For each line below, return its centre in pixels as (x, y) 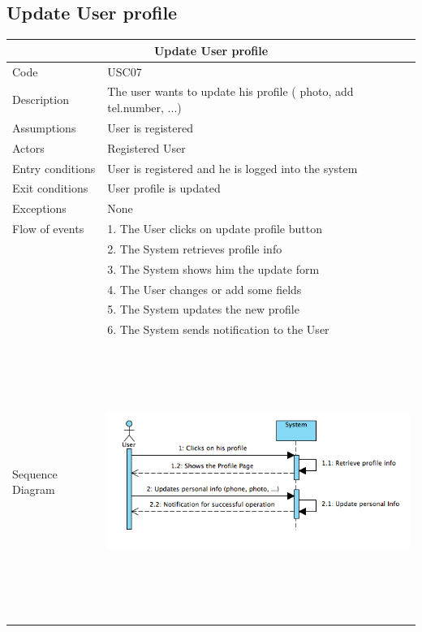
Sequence (35, 473)
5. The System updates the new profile (203, 309)
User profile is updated (164, 188)
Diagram (34, 489)
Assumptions (44, 127)
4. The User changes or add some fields (205, 289)
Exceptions (39, 208)
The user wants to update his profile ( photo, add (230, 91)
